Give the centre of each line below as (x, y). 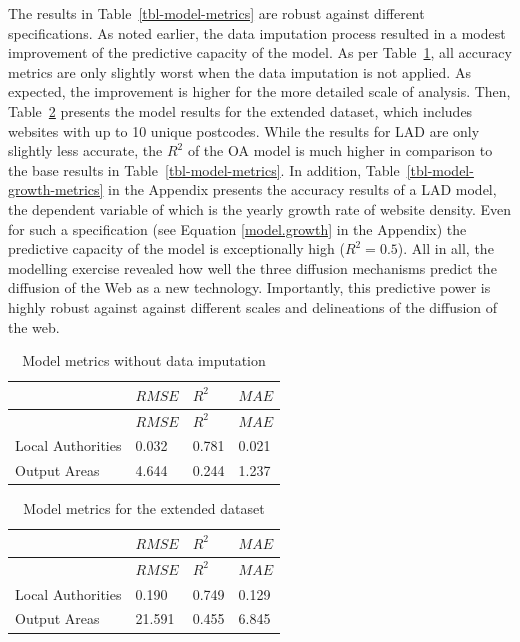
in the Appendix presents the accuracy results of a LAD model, (302, 189)
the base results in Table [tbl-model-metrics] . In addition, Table (204, 169)
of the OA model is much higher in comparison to (340, 150)
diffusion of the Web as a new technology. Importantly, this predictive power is (249, 287)
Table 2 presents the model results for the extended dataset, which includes (240, 110)
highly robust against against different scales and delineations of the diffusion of (253, 306)
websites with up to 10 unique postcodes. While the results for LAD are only (244, 130)
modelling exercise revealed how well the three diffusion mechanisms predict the (252, 267)
